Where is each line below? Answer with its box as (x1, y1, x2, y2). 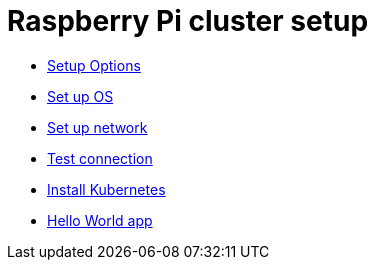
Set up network (47, 118, 148, 136)
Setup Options (47, 56, 141, 74)
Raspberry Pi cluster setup (7, 4, 369, 38)
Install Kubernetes (47, 180, 166, 198)
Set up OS (47, 87, 114, 105)
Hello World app (47, 211, 153, 229)
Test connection (47, 149, 153, 167)
